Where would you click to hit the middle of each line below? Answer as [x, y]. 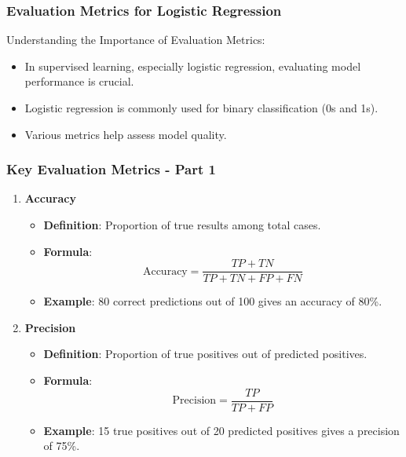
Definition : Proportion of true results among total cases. [182, 225]
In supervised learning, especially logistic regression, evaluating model [193, 66]
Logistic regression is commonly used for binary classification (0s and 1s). [201, 108]
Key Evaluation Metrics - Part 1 [111, 169]
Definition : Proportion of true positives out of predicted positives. [205, 354]
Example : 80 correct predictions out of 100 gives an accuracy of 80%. [213, 301]
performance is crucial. [79, 81]
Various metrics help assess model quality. [126, 134]
